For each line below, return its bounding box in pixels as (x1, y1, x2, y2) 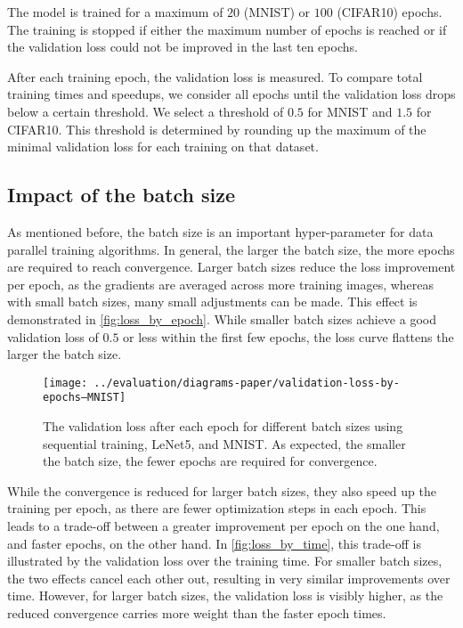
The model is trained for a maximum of (7, 3, 223, 20)
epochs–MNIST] (43, 391, 126, 404)
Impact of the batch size (7, 181, 236, 208)
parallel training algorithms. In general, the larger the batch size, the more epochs (7, 240, 455, 258)
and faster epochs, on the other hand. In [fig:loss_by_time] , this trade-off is (7, 534, 421, 552)
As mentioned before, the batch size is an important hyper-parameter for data (7, 222, 434, 241)
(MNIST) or (243, 3, 311, 20)
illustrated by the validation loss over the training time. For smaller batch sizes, (7, 551, 443, 570)
